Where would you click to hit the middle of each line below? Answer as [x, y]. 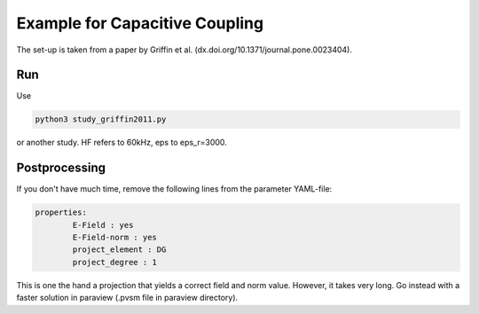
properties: [61, 212]
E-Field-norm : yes [114, 238]
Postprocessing [61, 168]
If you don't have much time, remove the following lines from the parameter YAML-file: [174, 189]
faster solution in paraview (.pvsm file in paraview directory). [127, 298]
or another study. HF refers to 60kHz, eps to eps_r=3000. [122, 143]
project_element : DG [119, 250]
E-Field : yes [103, 225]
